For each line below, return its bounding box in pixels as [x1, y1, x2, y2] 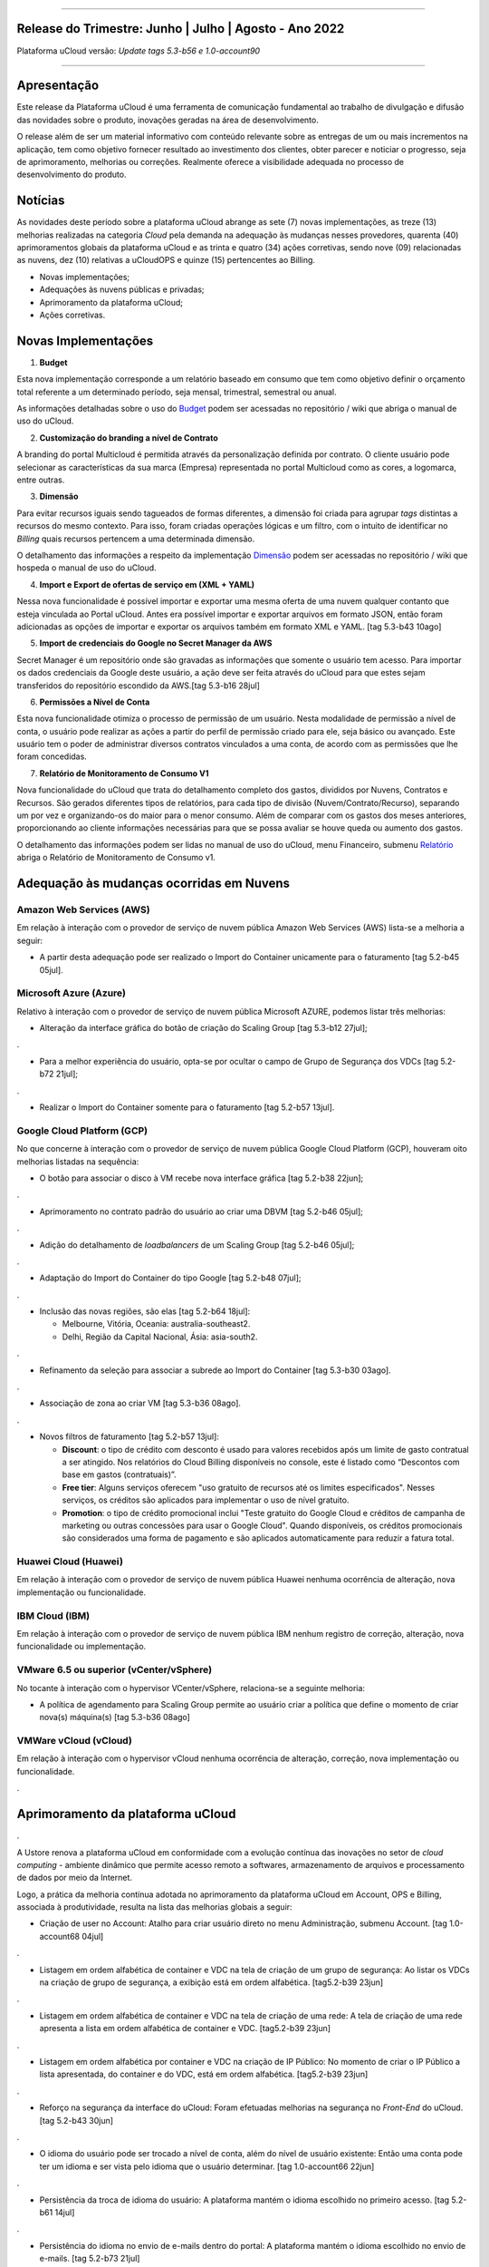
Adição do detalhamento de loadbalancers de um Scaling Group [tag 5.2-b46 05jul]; [39, 1239, 355, 1250]
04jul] [81, 1931, 104, 1941]
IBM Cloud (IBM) [16, 1610, 91, 1622]
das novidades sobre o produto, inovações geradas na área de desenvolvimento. [16, 114, 319, 125]
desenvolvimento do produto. [16, 169, 127, 180]
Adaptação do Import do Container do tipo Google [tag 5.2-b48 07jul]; [39, 1272, 302, 1283]
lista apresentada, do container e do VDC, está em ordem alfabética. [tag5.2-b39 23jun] [39, 2068, 369, 2080]
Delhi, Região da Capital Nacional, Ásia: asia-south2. [62, 1331, 258, 1342]
